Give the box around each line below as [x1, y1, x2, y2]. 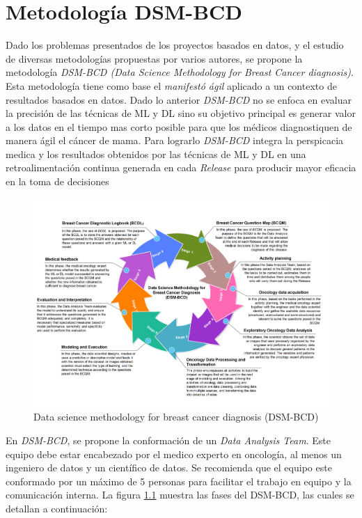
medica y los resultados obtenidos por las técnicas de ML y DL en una [6, 146, 306, 161]
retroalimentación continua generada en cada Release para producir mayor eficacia [6, 160, 356, 175]
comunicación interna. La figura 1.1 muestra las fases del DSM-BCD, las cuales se [6, 487, 354, 502]
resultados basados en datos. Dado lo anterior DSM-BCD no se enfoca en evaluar [6, 92, 352, 107]
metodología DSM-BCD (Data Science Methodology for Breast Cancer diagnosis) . [6, 65, 354, 79]
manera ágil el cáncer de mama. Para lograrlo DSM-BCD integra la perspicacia [6, 133, 344, 148]
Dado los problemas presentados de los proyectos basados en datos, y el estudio [6, 38, 344, 52]
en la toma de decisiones [6, 174, 109, 189]
